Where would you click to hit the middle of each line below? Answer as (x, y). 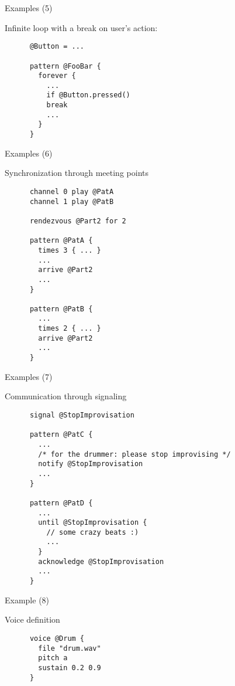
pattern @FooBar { (65, 66)
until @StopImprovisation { (93, 523)
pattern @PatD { (61, 503)
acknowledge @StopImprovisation (101, 561)
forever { (57, 76)
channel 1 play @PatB (72, 201)
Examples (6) (29, 153)
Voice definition (32, 619)
